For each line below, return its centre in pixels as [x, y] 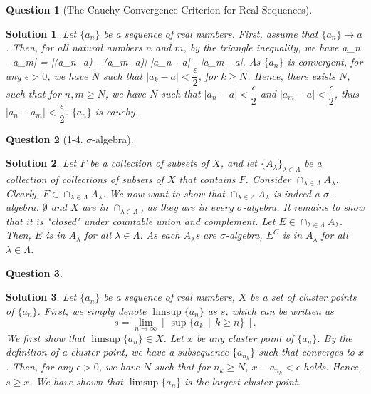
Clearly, [23, 193]
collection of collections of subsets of [85, 178]
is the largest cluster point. [242, 381]
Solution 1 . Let [41, 33]
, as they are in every [187, 207]
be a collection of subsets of [150, 163]
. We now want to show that [164, 193]
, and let [239, 163]
